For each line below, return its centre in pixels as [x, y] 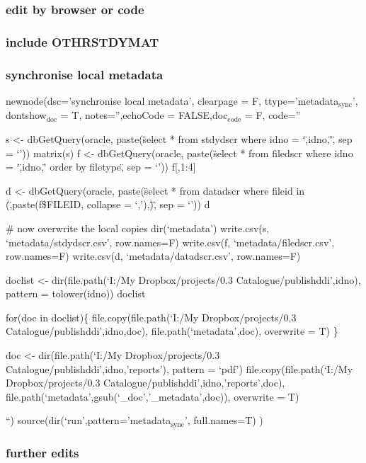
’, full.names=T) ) [224, 420]
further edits [42, 452]
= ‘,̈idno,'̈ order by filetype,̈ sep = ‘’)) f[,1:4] [101, 167]
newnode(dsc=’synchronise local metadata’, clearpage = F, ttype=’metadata [172, 100]
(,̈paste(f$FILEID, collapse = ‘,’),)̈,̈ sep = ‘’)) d [108, 204]
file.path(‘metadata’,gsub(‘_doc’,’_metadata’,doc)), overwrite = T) [153, 396]
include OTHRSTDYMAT [82, 41]
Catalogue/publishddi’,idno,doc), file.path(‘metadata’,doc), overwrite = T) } [172, 331]
